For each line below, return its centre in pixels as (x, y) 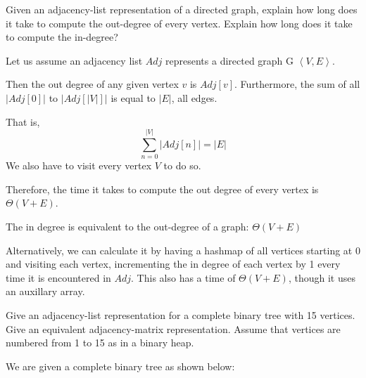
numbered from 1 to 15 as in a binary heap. (100, 343)
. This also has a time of (183, 277)
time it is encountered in (58, 277)
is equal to (133, 97)
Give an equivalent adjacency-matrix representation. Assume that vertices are (173, 328)
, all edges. (194, 97)
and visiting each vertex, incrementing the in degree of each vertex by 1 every (173, 264)
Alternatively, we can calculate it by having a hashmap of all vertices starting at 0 (183, 250)
